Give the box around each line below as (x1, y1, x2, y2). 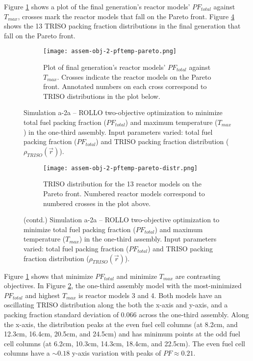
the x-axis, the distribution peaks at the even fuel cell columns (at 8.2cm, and (4, 319, 238, 329)
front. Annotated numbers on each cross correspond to (43, 81, 207, 91)
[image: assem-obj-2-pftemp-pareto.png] (43, 48, 177, 55)
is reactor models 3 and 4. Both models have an (78, 290, 222, 300)
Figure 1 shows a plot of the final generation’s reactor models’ (4, 1, 190, 11)
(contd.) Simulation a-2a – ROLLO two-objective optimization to (24, 214, 220, 225)
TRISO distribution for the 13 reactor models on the (43, 179, 202, 189)
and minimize (116, 271, 157, 281)
